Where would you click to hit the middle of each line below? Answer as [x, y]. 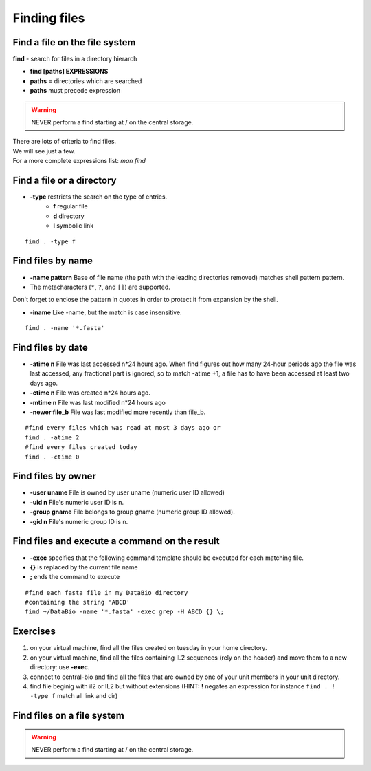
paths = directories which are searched [86, 81]
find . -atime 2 [52, 437]
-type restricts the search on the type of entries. [99, 197]
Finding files [49, 18]
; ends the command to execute [75, 577]
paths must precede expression [75, 91]
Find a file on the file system [74, 42]
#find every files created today [81, 447]
